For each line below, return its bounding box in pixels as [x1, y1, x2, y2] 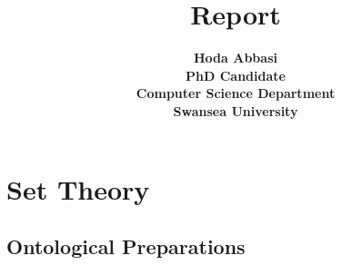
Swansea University [173, 101, 298, 120]
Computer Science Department [136, 83, 336, 103]
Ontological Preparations [6, 232, 246, 260]
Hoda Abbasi [194, 48, 277, 67]
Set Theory [6, 170, 150, 207]
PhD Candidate [186, 65, 286, 84]
